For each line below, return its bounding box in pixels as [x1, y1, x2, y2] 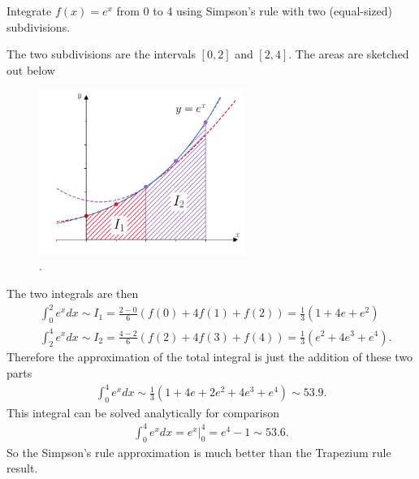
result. [6, 460, 38, 477]
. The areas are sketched [288, 45, 409, 63]
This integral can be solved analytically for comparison [6, 403, 279, 421]
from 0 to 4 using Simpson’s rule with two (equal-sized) [116, 2, 393, 19]
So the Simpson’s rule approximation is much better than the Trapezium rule [6, 443, 391, 460]
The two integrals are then [6, 285, 139, 302]
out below [6, 61, 55, 78]
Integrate [6, 2, 52, 19]
